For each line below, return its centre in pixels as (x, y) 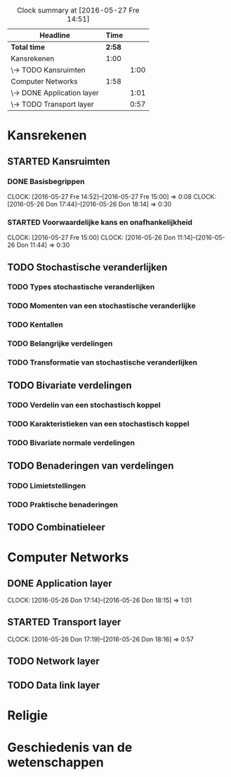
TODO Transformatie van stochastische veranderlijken (103, 363)
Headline (55, 35)
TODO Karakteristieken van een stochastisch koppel (98, 424)
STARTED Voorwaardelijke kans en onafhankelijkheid (100, 222)
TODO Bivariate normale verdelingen (71, 443)
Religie (27, 715)
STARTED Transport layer (64, 622)
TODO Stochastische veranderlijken (87, 267)
